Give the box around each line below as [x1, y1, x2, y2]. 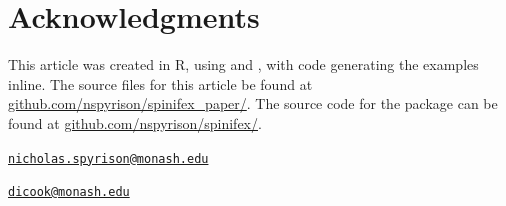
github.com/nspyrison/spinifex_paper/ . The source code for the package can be [8, 93, 498, 114]
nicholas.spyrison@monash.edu [8, 151, 209, 166]
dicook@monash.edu [8, 185, 130, 200]
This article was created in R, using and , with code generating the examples [8, 54, 479, 75]
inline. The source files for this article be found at [8, 73, 313, 94]
